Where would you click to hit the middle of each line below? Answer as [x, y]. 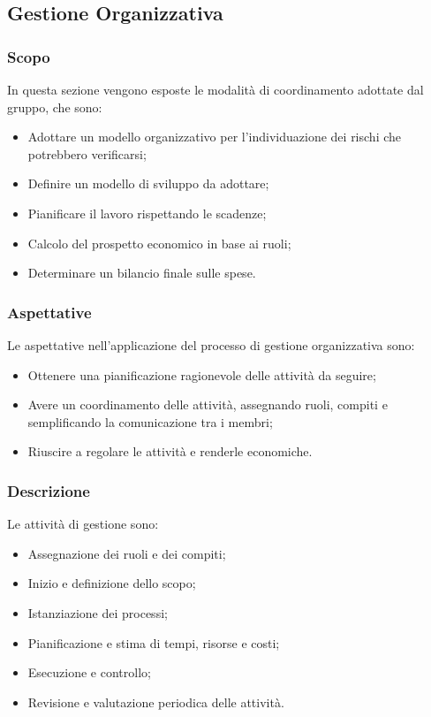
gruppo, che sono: [55, 107]
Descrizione [49, 490]
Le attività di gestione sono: [83, 524]
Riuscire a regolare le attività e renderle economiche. [170, 451]
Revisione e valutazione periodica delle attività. [156, 702]
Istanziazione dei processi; [98, 612]
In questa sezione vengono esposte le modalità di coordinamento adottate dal [215, 89]
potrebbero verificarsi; [87, 153]
